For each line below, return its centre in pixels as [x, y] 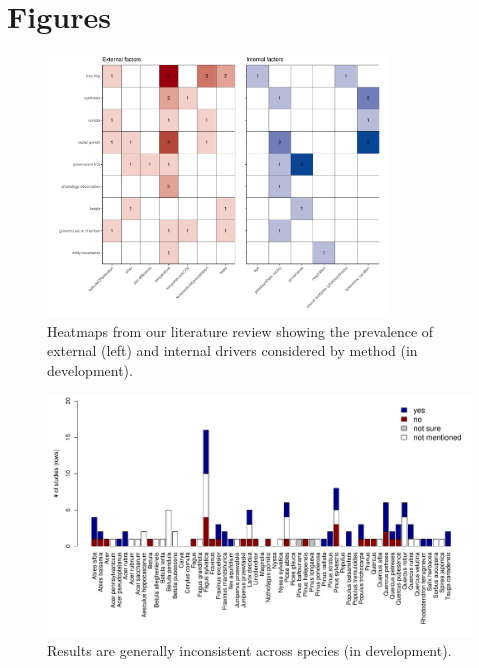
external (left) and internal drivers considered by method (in [232, 350]
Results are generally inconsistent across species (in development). [249, 650]
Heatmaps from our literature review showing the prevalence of [240, 330]
